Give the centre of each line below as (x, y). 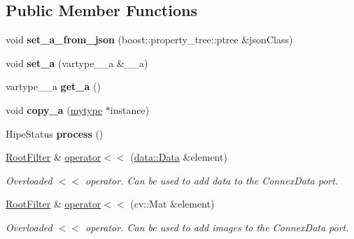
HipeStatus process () (55, 133)
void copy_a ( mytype (54, 109)
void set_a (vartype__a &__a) (77, 63)
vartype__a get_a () (53, 86)
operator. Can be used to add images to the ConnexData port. (217, 227)
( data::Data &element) (179, 157)
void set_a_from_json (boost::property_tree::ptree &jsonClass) (149, 39)
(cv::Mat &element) (172, 204)
